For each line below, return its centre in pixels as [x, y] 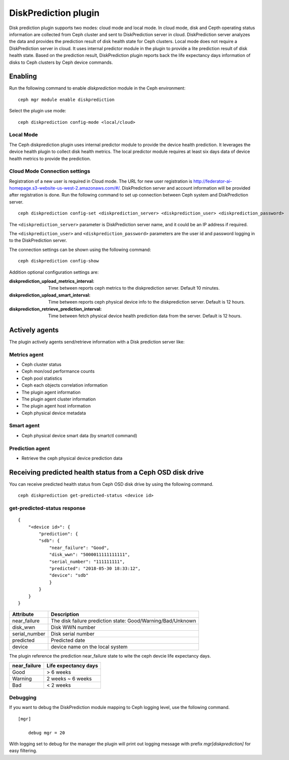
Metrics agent [26, 355]
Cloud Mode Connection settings [50, 171]
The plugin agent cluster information [59, 399]
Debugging [23, 698]
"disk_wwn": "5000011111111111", [90, 555]
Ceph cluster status [42, 364]
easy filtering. [23, 751]
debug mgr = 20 [47, 733]
